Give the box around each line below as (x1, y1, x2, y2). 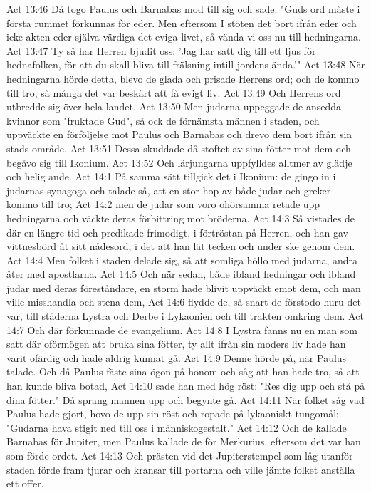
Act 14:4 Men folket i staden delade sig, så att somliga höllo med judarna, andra (6, 252, 358, 267)
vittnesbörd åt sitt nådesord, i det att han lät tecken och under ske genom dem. (6, 239, 355, 254)
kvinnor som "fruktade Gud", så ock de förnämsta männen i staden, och (6, 113, 320, 128)
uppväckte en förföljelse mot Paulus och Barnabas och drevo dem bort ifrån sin (6, 127, 352, 142)
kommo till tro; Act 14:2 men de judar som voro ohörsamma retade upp (6, 197, 320, 212)
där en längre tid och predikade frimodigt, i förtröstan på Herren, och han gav (6, 224, 348, 239)
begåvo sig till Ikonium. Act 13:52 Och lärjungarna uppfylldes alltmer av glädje (6, 155, 352, 170)
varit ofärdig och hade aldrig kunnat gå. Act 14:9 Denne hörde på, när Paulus (6, 350, 347, 365)
